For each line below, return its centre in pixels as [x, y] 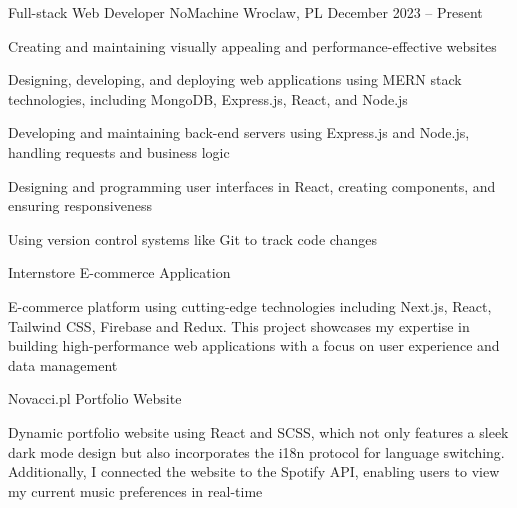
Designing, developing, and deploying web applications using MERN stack [235, 79]
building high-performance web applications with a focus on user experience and [254, 345]
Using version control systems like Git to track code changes [192, 238]
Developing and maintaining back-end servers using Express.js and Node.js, [239, 132]
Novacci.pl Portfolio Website [95, 398]
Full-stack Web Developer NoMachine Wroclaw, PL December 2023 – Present [245, 12]
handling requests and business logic [119, 151]
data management [63, 364]
